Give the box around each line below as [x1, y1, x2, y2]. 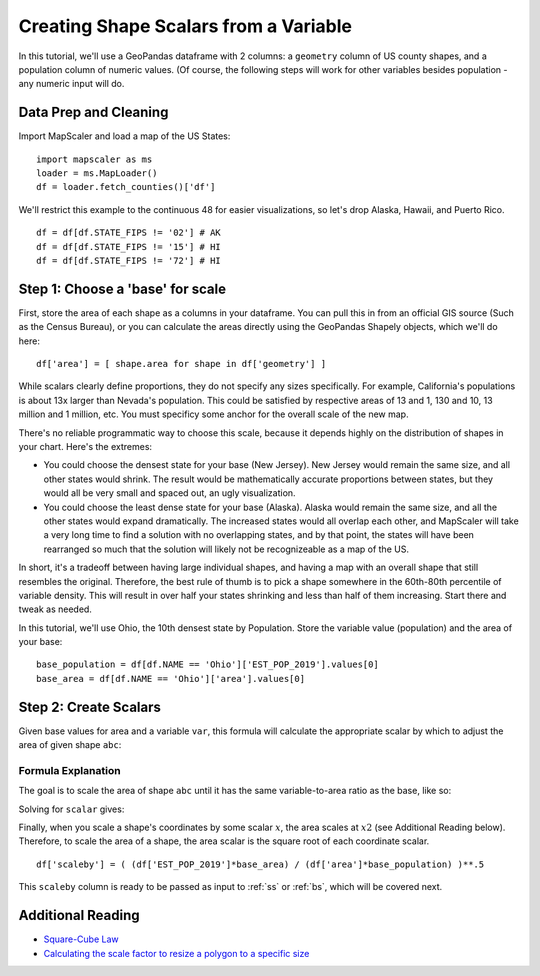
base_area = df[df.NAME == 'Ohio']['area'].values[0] [36, 673, 305, 684]
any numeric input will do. [18, 78, 125, 90]
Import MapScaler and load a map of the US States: [18, 130, 231, 142]
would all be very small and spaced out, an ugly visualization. [43, 487, 296, 499]
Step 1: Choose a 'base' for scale [18, 280, 227, 297]
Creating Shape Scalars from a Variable [18, 15, 353, 37]
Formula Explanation [18, 763, 121, 777]
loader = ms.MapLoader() [36, 168, 158, 179]
